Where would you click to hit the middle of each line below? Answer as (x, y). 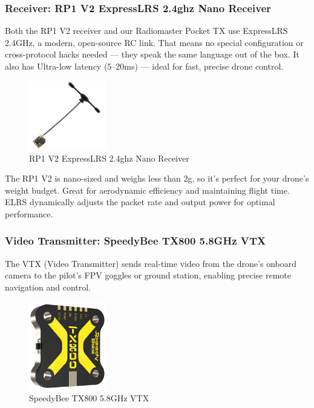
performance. (29, 213)
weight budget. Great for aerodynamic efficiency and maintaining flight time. (147, 190)
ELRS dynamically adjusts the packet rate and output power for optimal (140, 202)
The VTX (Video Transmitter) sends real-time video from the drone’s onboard (151, 263)
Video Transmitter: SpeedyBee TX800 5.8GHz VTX (136, 241)
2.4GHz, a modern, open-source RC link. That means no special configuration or (154, 42)
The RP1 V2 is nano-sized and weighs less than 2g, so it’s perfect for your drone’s (157, 178)
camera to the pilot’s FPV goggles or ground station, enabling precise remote (148, 275)
